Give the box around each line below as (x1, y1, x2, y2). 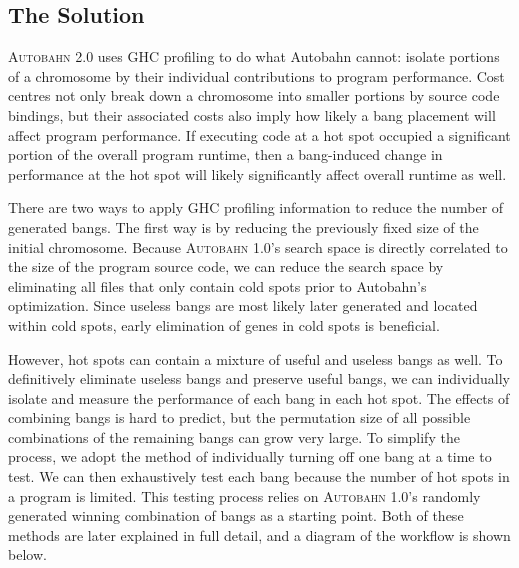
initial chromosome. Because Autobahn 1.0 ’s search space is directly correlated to (8, 236, 508, 257)
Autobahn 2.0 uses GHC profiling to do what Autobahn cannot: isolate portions (8, 46, 500, 67)
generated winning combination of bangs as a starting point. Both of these (8, 505, 464, 526)
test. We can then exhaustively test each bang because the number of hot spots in (8, 466, 510, 487)
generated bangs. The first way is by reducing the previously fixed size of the (8, 216, 479, 237)
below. (8, 544, 47, 565)
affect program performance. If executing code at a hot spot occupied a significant (8, 124, 511, 145)
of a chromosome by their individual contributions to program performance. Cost (8, 65, 505, 86)
